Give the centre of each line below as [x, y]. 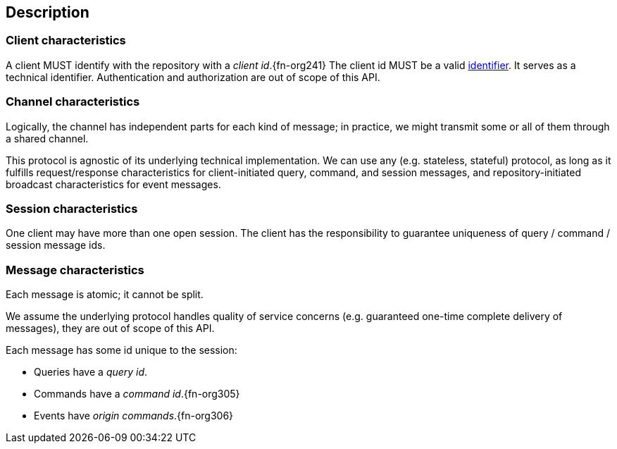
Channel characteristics [73, 102]
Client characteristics [66, 41]
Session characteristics [72, 208]
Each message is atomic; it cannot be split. [105, 295]
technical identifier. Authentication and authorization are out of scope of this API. [193, 77]
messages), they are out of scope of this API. [110, 328]
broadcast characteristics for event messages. [113, 184]
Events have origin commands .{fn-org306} [134, 416]
